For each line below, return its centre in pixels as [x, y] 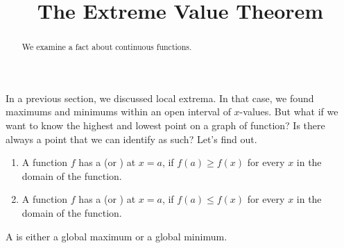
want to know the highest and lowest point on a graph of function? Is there [165, 125]
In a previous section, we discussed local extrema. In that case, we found [160, 98]
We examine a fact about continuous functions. [107, 47]
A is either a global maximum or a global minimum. [117, 236]
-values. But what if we [289, 111]
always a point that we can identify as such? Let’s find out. [131, 139]
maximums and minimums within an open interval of [118, 111]
